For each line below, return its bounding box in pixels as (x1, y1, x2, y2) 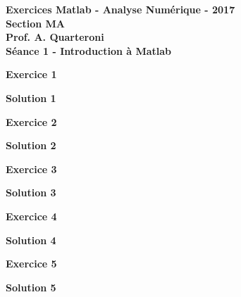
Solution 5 (6, 279, 56, 294)
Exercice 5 (6, 256, 57, 271)
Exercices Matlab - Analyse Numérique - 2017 (6, 2, 235, 16)
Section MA (6, 15, 66, 30)
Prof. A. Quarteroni (6, 30, 104, 44)
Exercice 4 (6, 208, 57, 223)
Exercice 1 (6, 67, 57, 82)
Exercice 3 (6, 161, 57, 176)
